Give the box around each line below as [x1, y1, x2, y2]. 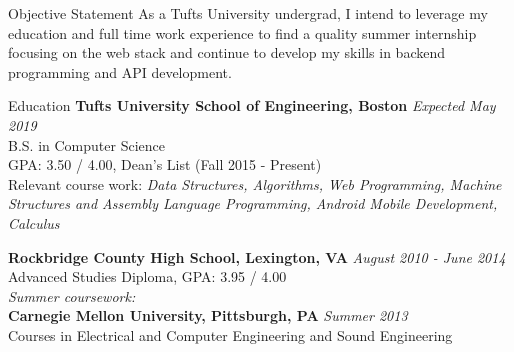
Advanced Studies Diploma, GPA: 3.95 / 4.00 [8, 266, 287, 287]
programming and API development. [8, 61, 232, 82]
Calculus [8, 212, 60, 233]
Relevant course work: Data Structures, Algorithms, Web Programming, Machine [8, 173, 502, 194]
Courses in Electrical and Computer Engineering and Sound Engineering [8, 324, 453, 345]
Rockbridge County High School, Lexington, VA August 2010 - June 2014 [8, 246, 506, 267]
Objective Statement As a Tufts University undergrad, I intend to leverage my [8, 3, 488, 23]
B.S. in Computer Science [8, 134, 165, 155]
